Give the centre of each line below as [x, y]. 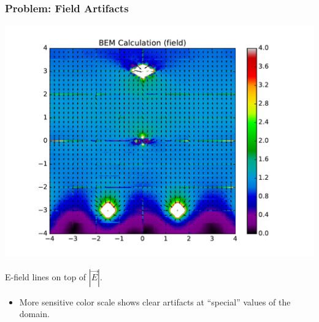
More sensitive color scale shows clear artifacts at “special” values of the [155, 301]
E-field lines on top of [46, 276]
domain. [34, 314]
